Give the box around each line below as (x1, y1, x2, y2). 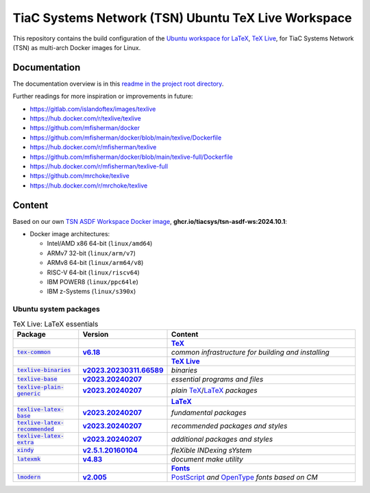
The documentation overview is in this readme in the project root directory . (12, 79, 224, 88)
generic (16, 390, 41, 397)
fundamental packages (171, 407, 247, 417)
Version (82, 329, 109, 339)
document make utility (171, 454, 243, 464)
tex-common (16, 349, 51, 356)
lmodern (16, 473, 41, 481)
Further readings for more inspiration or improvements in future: (12, 92, 193, 101)
